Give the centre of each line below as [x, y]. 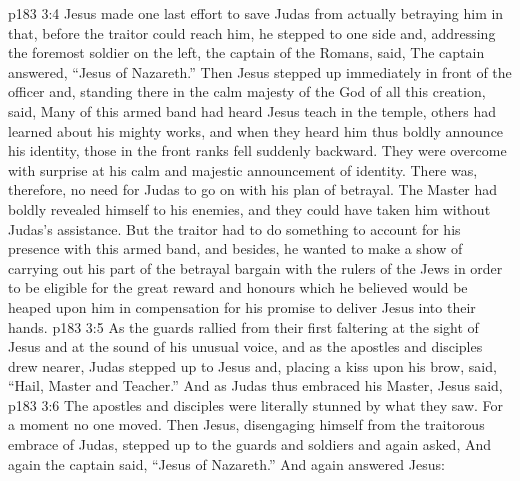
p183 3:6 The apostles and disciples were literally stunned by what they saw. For [256, 404]
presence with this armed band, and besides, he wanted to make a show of [235, 248]
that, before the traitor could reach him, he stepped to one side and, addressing [252, 32]
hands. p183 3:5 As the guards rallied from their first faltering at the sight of [243, 326]
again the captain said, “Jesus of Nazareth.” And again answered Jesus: [226, 463]
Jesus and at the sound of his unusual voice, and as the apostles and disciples [245, 346]
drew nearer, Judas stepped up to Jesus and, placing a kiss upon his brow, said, [252, 365]
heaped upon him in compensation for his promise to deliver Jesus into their [242, 306]
